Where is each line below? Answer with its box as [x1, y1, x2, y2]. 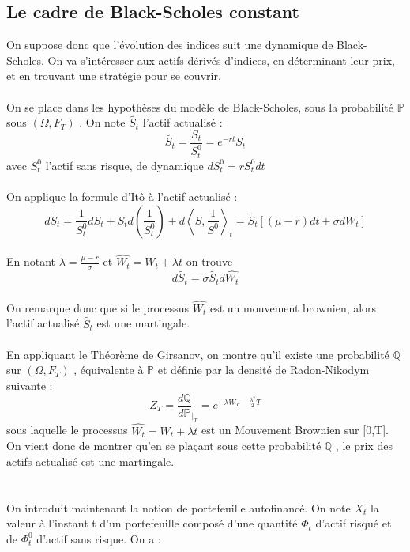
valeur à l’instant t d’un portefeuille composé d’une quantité [6, 515, 298, 531]
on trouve [186, 253, 233, 270]
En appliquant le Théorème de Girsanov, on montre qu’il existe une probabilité [6, 346, 389, 362]
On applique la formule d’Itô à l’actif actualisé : [6, 188, 238, 205]
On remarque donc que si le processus [6, 299, 190, 316]
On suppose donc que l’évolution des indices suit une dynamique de [6, 36, 333, 53]
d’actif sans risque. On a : [36, 530, 161, 546]
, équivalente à [73, 361, 144, 378]
